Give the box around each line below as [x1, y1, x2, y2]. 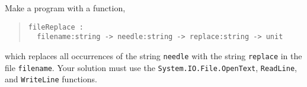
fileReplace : [28, 22, 84, 31]
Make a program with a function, [5, 2, 126, 14]
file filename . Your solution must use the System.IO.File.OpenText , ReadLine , [5, 61, 298, 73]
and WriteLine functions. [5, 73, 97, 85]
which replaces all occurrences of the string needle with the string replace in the [5, 49, 302, 62]
